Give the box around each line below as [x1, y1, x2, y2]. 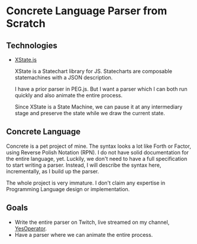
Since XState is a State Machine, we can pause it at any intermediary [14, 103, 183, 110]
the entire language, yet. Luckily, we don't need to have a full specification [6, 155, 188, 162]
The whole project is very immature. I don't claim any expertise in [6, 179, 166, 186]
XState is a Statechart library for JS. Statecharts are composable [14, 68, 173, 75]
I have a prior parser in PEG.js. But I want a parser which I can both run [14, 85, 188, 93]
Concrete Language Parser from [6, 4, 167, 18]
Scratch [6, 17, 46, 30]
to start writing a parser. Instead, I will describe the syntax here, [6, 161, 162, 169]
